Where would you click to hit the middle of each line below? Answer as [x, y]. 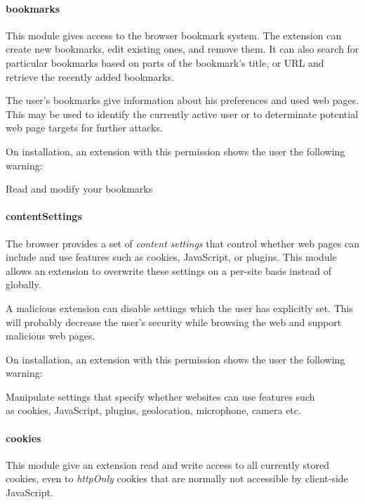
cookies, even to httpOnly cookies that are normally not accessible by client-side [177, 478]
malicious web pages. [51, 336]
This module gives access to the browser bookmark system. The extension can [174, 35]
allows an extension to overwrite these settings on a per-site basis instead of [168, 270]
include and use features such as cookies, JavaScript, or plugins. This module [171, 257]
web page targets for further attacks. [84, 128]
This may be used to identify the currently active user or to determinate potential [182, 114]
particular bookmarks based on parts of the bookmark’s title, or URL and [165, 62]
